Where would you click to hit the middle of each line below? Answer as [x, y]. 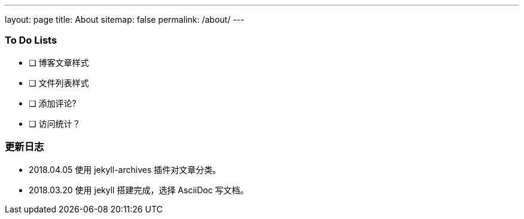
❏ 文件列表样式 [59, 83]
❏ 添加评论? [53, 103]
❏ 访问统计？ [55, 123]
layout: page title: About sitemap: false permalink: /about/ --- [125, 19]
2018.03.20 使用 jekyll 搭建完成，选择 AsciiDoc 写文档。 [139, 190]
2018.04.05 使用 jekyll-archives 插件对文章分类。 [125, 169]
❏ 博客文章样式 [59, 62]
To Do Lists [31, 40]
